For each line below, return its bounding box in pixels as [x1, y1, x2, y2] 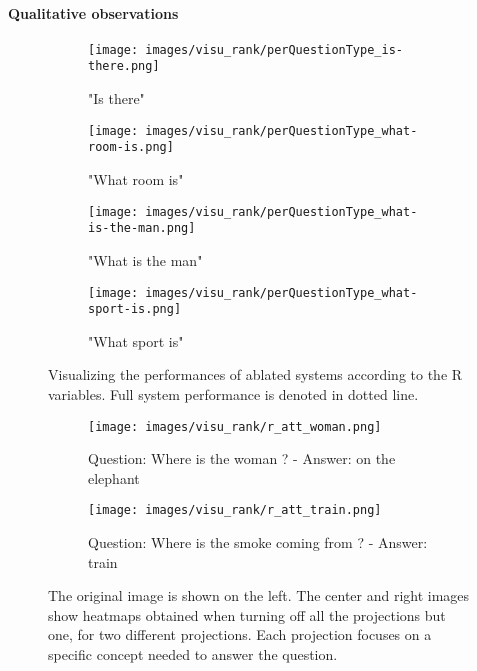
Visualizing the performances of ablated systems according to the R [48, 364, 463, 385]
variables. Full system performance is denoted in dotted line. [48, 384, 419, 405]
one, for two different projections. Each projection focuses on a [48, 624, 432, 645]
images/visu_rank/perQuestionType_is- [145, 42, 403, 57]
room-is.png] [88, 140, 174, 155]
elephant [88, 467, 140, 488]
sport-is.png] [88, 302, 182, 317]
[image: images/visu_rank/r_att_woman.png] [88, 419, 382, 434]
